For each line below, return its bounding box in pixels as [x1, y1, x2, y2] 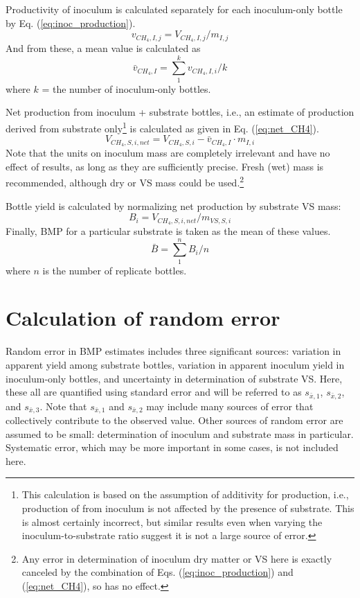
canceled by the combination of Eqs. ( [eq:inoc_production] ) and [21, 565, 294, 579]
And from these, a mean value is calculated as [6, 41, 201, 55]
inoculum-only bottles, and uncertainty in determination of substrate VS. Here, [6, 371, 343, 385]
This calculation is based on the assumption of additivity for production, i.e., [21, 487, 349, 502]
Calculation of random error [6, 304, 280, 332]
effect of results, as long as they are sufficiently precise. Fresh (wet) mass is [6, 159, 324, 173]
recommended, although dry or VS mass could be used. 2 [6, 173, 244, 189]
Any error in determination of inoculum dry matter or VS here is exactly [21, 551, 332, 565]
